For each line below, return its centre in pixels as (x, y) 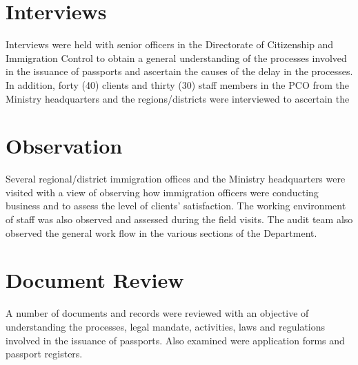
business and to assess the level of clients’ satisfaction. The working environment (176, 206)
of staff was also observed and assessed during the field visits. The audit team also (179, 219)
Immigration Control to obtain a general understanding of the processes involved (176, 58)
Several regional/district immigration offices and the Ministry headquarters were (176, 179)
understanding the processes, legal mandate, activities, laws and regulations (166, 326)
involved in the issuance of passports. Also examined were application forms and (175, 340)
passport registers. (44, 354)
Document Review (95, 280)
